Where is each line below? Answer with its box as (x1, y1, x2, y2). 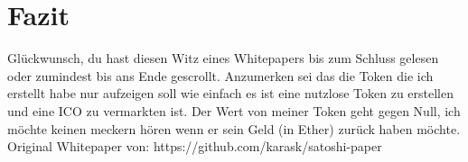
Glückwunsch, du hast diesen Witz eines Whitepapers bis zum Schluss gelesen (7, 49, 439, 67)
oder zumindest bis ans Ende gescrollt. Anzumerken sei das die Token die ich (7, 66, 434, 85)
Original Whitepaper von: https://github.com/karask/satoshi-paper (7, 137, 382, 156)
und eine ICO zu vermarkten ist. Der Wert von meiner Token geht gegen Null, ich (7, 101, 461, 120)
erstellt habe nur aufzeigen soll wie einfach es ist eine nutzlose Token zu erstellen (7, 84, 454, 103)
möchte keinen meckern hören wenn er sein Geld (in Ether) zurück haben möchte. (7, 119, 461, 138)
